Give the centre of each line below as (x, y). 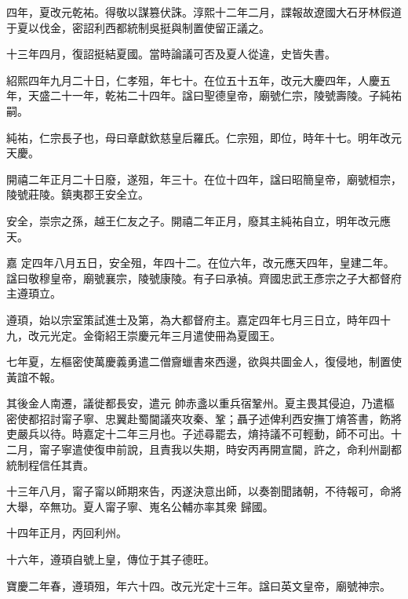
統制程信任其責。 (50, 464)
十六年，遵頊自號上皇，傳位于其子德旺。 (111, 559)
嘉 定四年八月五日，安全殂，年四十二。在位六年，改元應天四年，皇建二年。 (200, 263)
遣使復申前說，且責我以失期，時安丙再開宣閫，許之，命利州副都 (237, 449)
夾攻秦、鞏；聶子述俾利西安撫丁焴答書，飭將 (286, 418)
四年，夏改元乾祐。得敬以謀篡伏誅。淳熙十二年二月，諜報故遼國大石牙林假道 (204, 12)
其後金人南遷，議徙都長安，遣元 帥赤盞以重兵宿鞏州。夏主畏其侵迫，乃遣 (195, 403)
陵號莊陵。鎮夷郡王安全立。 (78, 194)
